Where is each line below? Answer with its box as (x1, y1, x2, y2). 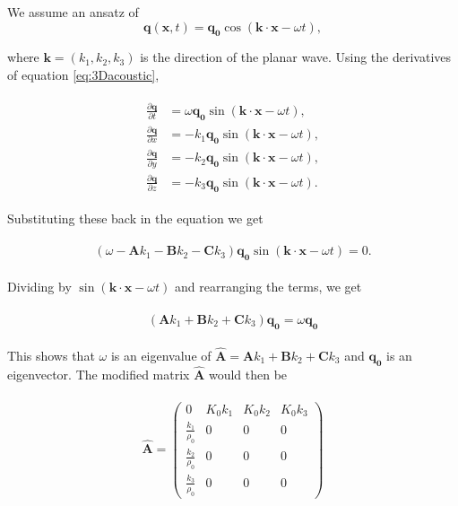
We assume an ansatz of (7, 3, 139, 21)
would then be (208, 364, 288, 383)
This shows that (7, 345, 95, 364)
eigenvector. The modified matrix (7, 364, 190, 383)
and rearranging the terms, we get (175, 277, 362, 296)
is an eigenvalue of (110, 345, 212, 364)
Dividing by (7, 277, 72, 296)
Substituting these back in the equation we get (7, 208, 264, 227)
